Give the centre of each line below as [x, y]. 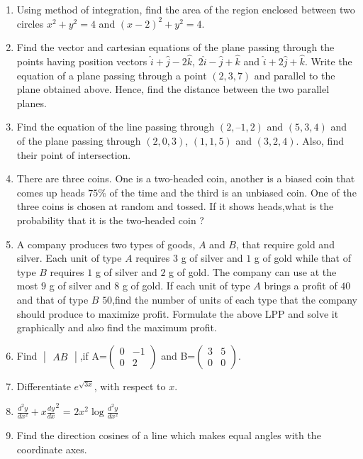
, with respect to [130, 386]
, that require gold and [285, 244]
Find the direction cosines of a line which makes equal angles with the [169, 435]
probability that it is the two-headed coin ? [110, 220]
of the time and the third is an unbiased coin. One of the [233, 192]
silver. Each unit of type [69, 258]
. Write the [328, 61]
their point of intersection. [74, 154]
